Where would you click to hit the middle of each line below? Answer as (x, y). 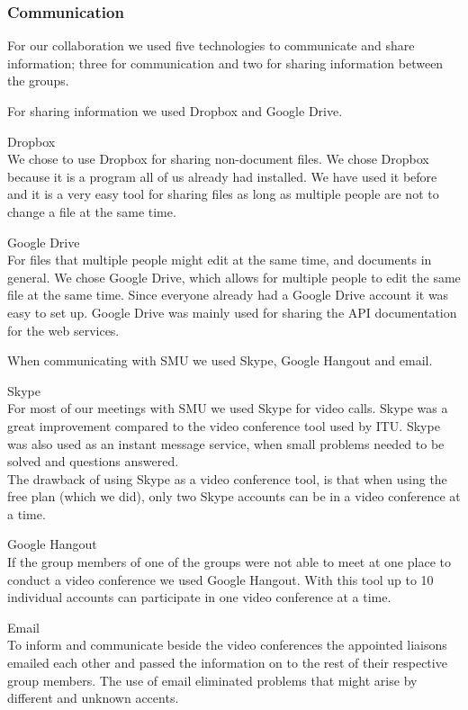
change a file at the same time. (92, 211)
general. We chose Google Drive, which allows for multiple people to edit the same (234, 277)
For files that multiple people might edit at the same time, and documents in (220, 260)
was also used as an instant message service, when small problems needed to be (226, 443)
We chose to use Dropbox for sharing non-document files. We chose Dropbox (218, 159)
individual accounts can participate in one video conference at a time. (199, 597)
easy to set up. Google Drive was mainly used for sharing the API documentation (232, 312)
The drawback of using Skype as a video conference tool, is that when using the (227, 478)
